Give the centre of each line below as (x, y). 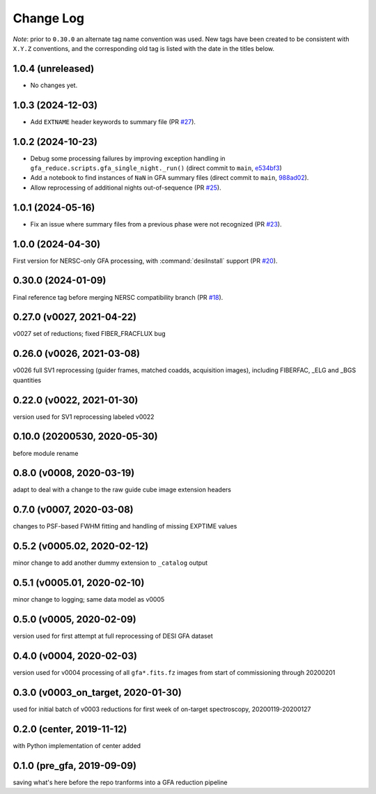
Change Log (49, 18)
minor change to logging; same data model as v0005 (89, 600)
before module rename (46, 453)
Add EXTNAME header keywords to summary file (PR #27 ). (113, 121)
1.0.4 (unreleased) (54, 69)
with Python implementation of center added (77, 745)
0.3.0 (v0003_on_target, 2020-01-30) (97, 693)
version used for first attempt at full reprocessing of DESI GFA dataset (113, 636)
